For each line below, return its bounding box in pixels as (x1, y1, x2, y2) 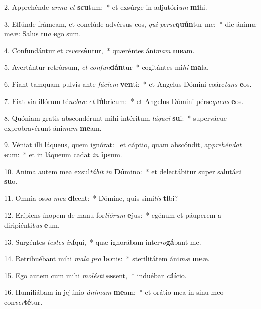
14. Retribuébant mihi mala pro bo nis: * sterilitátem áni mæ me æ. (4, 253, 210, 264)
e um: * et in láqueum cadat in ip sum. (4, 149, 122, 159)
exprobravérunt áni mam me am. (4, 122, 102, 133)
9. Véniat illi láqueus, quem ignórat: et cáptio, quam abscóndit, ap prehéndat (4, 139, 242, 150)
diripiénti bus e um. (4, 219, 60, 230)
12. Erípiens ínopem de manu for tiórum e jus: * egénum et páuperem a (4, 210, 222, 220)
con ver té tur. (4, 296, 43, 307)
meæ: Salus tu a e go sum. (4, 28, 81, 39)
